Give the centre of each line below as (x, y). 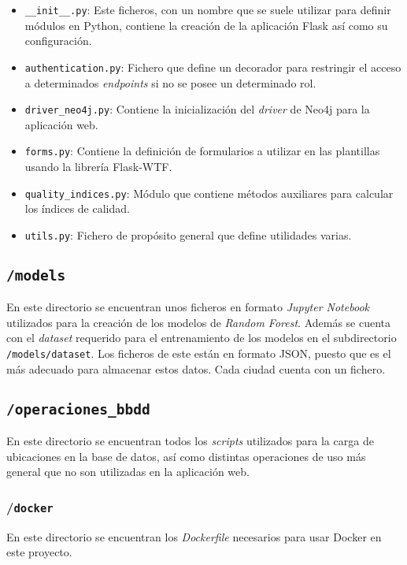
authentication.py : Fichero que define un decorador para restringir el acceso (213, 67)
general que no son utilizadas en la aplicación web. (128, 472)
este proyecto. (39, 552)
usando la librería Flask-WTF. (98, 166)
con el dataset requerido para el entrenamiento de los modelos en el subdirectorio (202, 338)
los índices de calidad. (77, 208)
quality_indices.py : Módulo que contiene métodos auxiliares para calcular (209, 193)
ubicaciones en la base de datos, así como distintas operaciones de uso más (186, 456)
